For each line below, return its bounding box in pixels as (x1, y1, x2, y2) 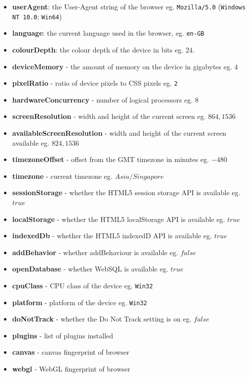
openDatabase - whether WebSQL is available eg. (12, 264, 169, 274)
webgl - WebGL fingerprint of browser (12, 364, 130, 374)
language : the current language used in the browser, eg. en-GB (12, 28, 204, 38)
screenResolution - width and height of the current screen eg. (12, 111, 206, 121)
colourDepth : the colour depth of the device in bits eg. (12, 44, 184, 54)
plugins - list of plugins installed (12, 330, 114, 340)
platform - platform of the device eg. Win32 (12, 297, 147, 307)
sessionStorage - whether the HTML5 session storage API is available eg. (12, 187, 241, 198)
